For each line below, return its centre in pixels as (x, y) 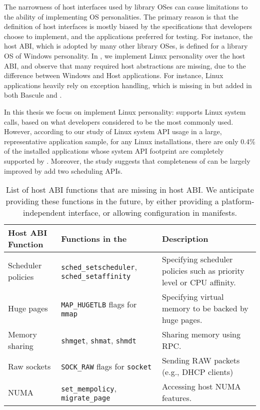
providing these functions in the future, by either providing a (112, 201)
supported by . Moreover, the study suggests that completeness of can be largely (127, 160)
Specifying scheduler (197, 259)
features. (177, 398)
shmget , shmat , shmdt (99, 340)
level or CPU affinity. (199, 282)
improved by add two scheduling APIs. (63, 170)
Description (185, 238)
